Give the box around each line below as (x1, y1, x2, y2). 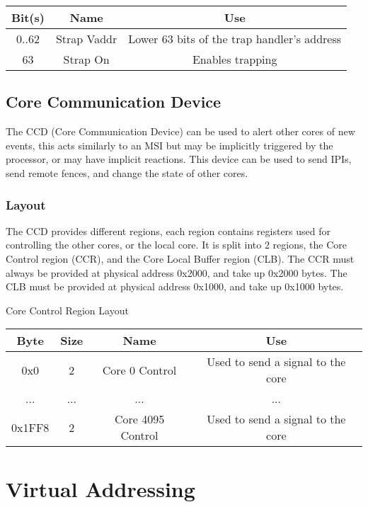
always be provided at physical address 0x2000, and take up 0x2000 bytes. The (6, 265, 347, 280)
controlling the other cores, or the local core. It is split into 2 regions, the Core (6, 237, 347, 252)
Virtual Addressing (6, 474, 195, 503)
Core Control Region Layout (6, 302, 129, 317)
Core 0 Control (102, 361, 177, 378)
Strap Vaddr (55, 30, 117, 47)
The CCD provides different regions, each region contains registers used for (6, 223, 331, 238)
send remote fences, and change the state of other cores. (6, 165, 248, 180)
